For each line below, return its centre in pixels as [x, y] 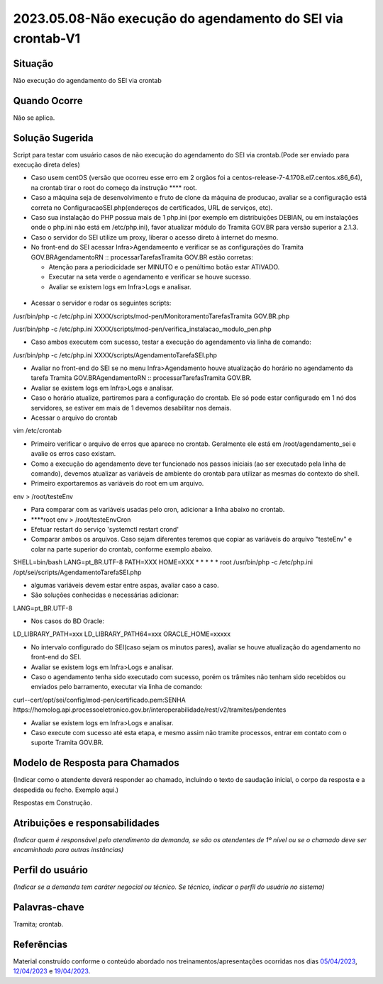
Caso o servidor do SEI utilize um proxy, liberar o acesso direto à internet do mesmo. [155, 237]
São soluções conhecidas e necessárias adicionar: [105, 595]
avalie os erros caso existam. [73, 454]
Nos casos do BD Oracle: [67, 621]
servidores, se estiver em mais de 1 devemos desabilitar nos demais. [131, 408]
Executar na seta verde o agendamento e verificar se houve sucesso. [150, 277]
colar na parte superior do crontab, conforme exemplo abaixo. [122, 549]
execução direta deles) [47, 165]
